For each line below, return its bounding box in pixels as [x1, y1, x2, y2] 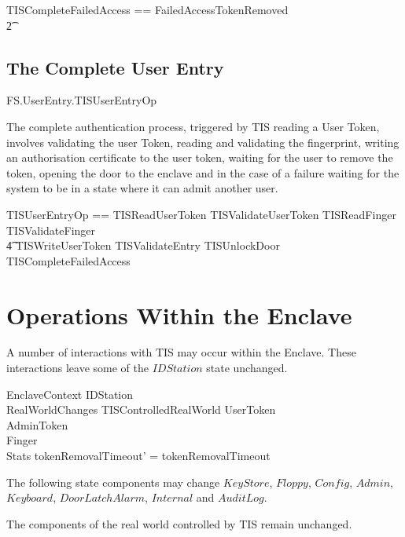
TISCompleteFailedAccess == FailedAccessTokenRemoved [6, 2, 289, 17]
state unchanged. [206, 360, 288, 376]
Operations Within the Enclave [6, 298, 352, 331]
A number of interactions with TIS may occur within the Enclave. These [6, 344, 356, 360]
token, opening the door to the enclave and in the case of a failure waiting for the [6, 164, 399, 181]
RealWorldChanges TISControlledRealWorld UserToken [6, 401, 276, 418]
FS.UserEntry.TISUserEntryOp [6, 92, 157, 108]
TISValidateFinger [6, 221, 96, 238]
